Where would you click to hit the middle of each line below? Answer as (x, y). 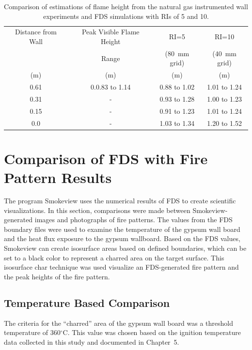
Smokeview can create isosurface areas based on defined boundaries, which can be (125, 248)
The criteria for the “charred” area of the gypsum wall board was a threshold (119, 323)
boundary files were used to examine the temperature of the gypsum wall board (122, 229)
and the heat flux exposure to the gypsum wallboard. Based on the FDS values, (122, 238)
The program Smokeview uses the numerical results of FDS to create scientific (120, 201)
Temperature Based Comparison (87, 302)
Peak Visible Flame (110, 32)
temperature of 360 (32, 332)
